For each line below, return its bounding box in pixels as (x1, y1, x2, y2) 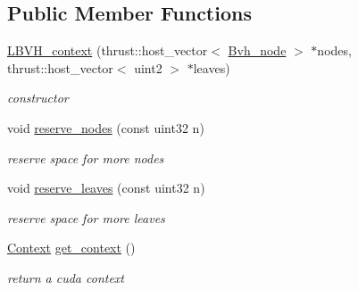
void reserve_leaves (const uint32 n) (7, 178, 205, 197)
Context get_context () (7, 238, 136, 257)
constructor (7, 88, 69, 107)
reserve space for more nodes (7, 148, 164, 167)
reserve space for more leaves (7, 208, 165, 227)
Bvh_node (228, 41, 287, 60)
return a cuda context (7, 268, 125, 286)
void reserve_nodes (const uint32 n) (7, 118, 204, 137)
